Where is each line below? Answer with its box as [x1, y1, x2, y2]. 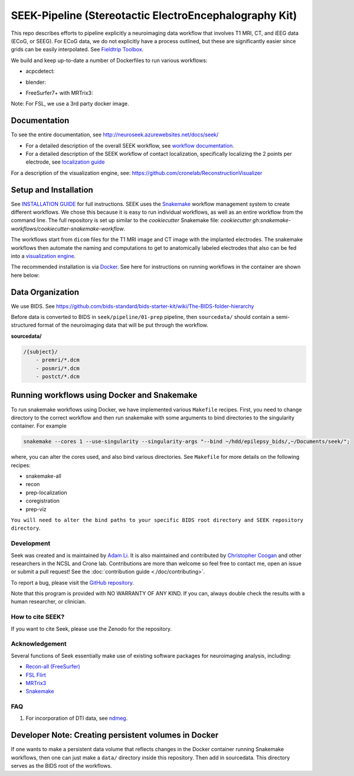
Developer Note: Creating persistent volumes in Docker [11, 730, 219, 741]
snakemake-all [25, 472, 61, 480]
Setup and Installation [11, 185, 94, 195]
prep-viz [25, 506, 47, 513]
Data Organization [11, 287, 80, 297]
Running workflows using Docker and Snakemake [11, 390, 198, 400]
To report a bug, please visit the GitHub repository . [11, 579, 134, 586]
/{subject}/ [23, 348, 58, 355]
